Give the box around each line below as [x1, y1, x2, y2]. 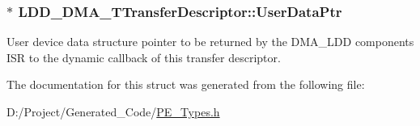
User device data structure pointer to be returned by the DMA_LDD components [6, 33, 414, 50]
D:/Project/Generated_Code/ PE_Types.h [6, 103, 220, 120]
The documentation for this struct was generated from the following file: [6, 76, 365, 93]
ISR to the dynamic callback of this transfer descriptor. [6, 48, 281, 65]
